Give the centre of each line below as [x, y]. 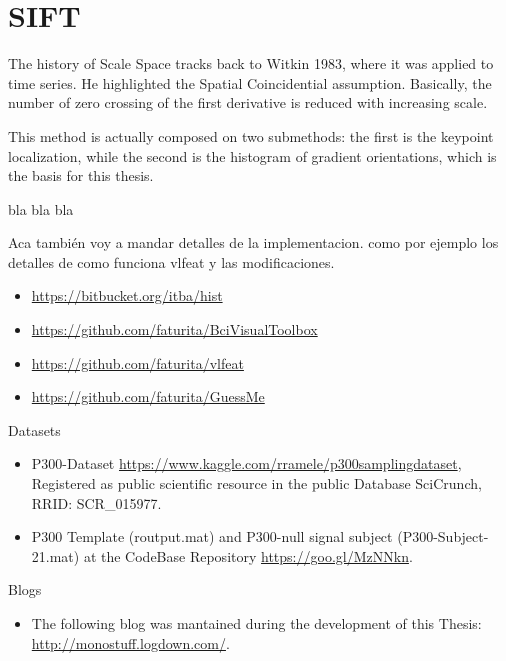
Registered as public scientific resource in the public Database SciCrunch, [256, 483]
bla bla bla [41, 208]
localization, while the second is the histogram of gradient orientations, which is [252, 155]
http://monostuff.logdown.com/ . [130, 642]
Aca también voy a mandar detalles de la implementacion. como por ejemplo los [253, 242]
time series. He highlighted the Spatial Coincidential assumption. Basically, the [250, 82]
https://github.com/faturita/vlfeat [137, 362]
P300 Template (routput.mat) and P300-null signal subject [212, 536]
